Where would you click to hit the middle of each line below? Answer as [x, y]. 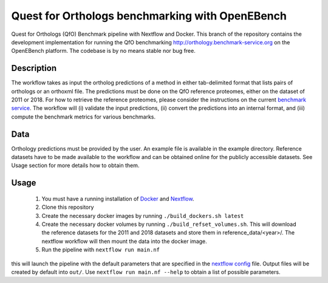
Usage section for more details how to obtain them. [75, 165]
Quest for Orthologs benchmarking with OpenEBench [149, 16]
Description [34, 68]
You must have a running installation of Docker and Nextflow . [118, 199]
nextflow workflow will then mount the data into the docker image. [125, 241]
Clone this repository [68, 207]
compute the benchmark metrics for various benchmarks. [84, 117]
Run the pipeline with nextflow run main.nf [101, 250]
